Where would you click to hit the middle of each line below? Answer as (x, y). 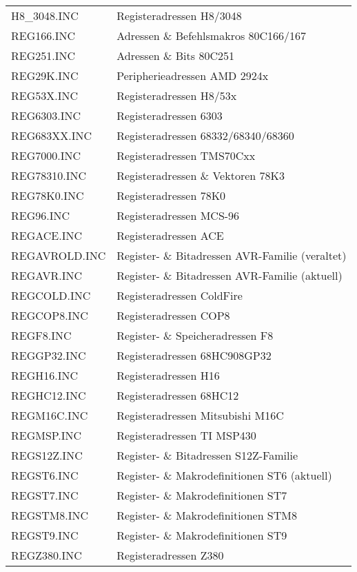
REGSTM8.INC (50, 515)
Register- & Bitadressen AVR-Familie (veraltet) (232, 255)
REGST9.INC (45, 535)
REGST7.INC (45, 495)
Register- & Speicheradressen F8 (195, 335)
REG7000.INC (46, 155)
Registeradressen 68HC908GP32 (194, 355)
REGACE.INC (47, 235)
